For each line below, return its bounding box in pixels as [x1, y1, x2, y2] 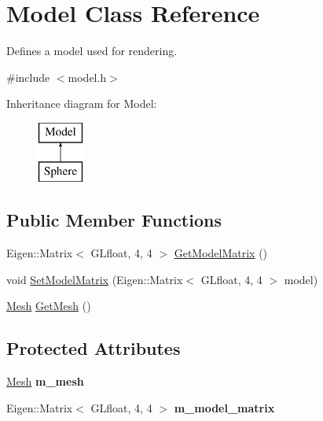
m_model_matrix [174, 399, 275, 415]
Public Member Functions [6, 208, 222, 232]
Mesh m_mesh [6, 373, 84, 390]
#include [6, 68, 50, 85]
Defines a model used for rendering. [6, 42, 178, 59]
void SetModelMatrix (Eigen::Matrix [6, 271, 183, 287]
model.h [68, 68, 107, 85]
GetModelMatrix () [174, 245, 268, 261]
